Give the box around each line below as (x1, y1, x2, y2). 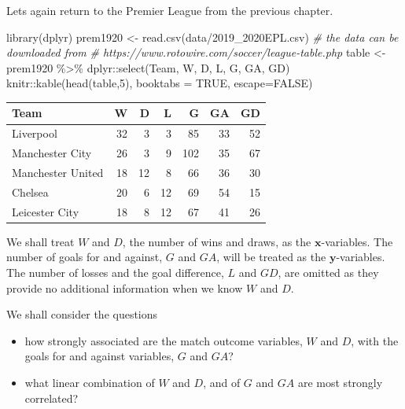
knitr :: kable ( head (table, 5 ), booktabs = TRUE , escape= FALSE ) (6, 75, 313, 91)
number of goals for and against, (6, 249, 163, 265)
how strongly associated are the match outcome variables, (24, 332, 303, 348)
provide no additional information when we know (6, 279, 243, 296)
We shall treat (6, 233, 75, 249)
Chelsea (12, 183, 49, 200)
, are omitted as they (278, 263, 379, 280)
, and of (203, 374, 241, 390)
